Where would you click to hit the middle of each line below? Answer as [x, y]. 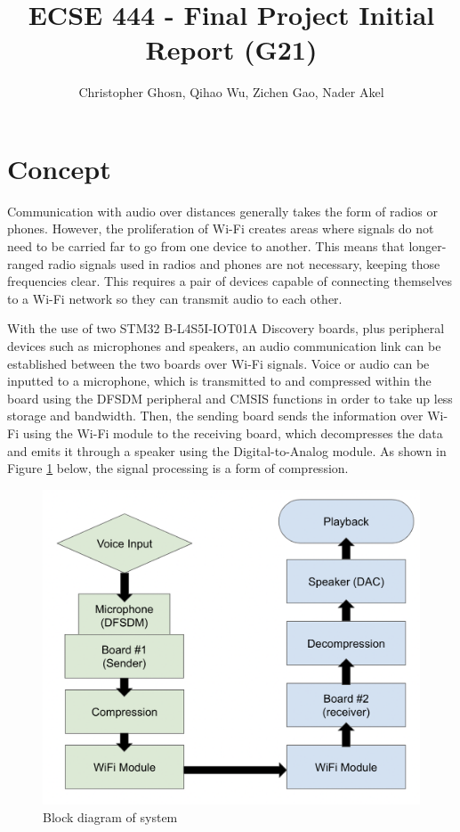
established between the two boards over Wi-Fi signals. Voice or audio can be [218, 363]
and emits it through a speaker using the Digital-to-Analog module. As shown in [227, 450]
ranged [26, 263]
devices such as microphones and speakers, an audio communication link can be [224, 346]
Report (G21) [231, 49]
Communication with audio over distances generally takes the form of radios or [222, 211]
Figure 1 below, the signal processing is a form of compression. [178, 468]
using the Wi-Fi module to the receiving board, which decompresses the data [233, 432]
